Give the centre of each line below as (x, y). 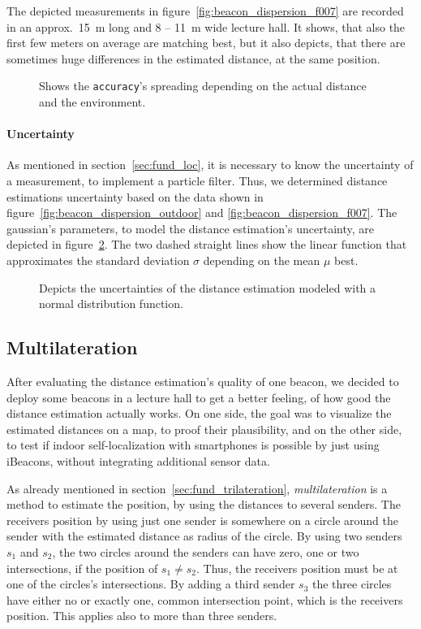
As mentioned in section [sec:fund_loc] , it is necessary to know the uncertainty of (210, 165)
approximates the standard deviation (98, 260)
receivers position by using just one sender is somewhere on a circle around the (202, 520)
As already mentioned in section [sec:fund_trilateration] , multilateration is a (197, 488)
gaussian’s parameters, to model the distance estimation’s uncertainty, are (190, 228)
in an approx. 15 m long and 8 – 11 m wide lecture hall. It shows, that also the (206, 26)
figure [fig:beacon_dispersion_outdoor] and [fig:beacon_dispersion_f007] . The (202, 213)
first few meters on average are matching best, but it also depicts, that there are (206, 43)
